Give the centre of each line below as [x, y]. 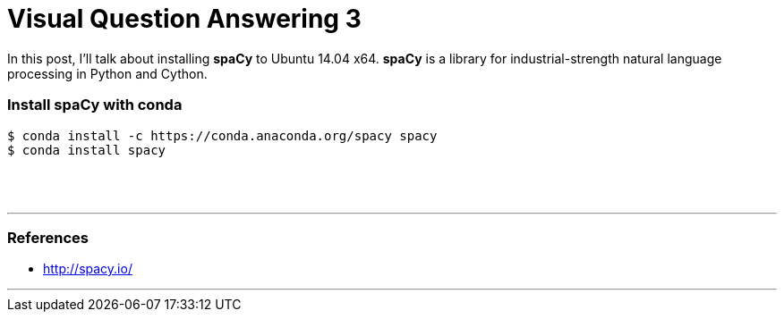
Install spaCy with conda [95, 105]
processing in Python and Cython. [107, 73]
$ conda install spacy [87, 150]
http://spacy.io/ [88, 269]
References [48, 237]
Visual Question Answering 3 [184, 19]
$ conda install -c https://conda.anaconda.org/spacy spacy [222, 135]
